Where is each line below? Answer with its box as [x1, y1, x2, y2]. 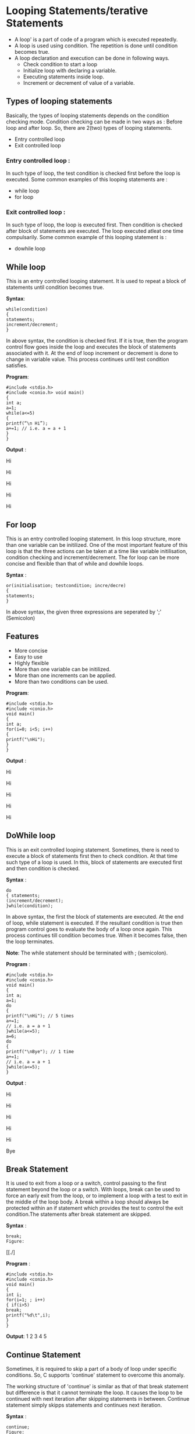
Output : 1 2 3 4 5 [6, 1333, 47, 1340]
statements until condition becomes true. [6, 284, 105, 291]
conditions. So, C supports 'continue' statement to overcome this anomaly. [6, 1371, 185, 1378]
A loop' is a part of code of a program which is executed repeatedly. [14, 36, 178, 43]
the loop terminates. [6, 937, 54, 945]
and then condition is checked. [6, 864, 80, 872]
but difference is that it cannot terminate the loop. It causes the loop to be [6, 1389, 183, 1396]
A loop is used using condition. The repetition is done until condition [14, 42, 178, 49]
